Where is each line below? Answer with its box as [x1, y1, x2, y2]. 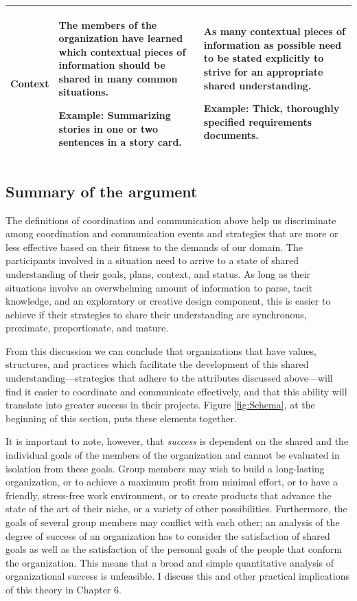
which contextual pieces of [58, 44, 186, 58]
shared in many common [58, 71, 178, 85]
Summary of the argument [5, 180, 198, 201]
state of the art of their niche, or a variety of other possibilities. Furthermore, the [5, 501, 347, 516]
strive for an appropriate [203, 65, 323, 79]
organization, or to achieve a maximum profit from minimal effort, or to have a [5, 474, 338, 489]
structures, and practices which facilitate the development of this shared [5, 357, 309, 371]
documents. [203, 128, 259, 142]
